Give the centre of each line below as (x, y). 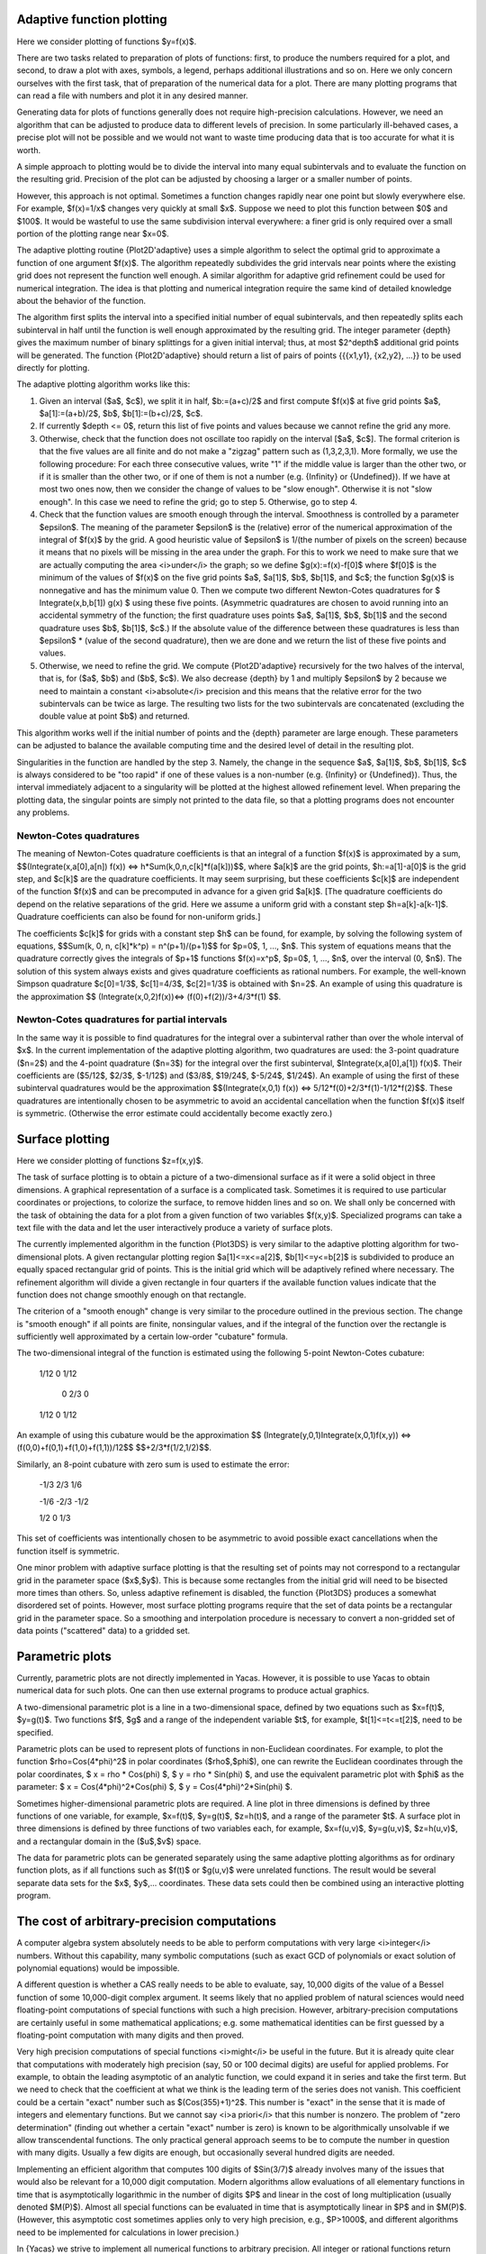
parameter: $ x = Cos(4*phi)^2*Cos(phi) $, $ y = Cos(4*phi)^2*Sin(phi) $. (154, 1787)
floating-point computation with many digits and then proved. (130, 2035)
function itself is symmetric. (68, 1551)
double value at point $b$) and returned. (115, 716)
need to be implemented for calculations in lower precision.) (128, 2232)
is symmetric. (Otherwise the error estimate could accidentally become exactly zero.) (175, 1113)
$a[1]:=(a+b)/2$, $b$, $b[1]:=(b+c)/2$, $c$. (121, 414)
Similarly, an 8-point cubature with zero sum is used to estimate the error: (153, 1464)
